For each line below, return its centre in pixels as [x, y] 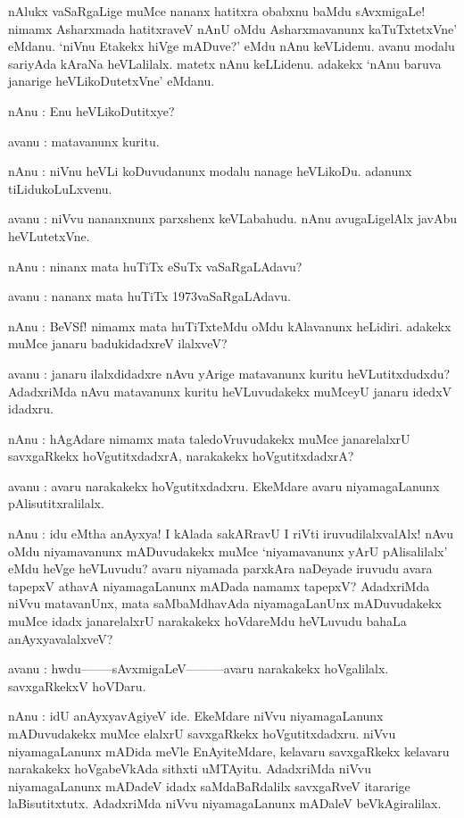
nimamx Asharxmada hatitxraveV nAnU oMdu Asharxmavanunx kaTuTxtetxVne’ [233, 28]
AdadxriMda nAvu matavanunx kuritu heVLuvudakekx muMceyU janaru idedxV [230, 391]
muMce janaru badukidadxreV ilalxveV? [118, 343]
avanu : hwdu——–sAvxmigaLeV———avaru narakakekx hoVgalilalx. [199, 668]
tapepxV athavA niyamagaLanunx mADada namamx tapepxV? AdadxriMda [219, 585]
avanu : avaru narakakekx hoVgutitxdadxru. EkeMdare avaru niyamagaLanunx [224, 485]
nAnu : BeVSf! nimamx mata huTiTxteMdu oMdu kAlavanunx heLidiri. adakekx [230, 326]
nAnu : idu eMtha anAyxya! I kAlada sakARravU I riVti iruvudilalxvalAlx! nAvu [231, 534]
